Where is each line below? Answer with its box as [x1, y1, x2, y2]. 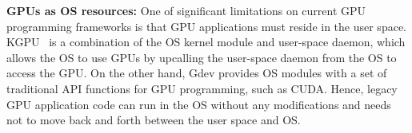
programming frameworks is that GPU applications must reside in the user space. [6, 18, 406, 34]
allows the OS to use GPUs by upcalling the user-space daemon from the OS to [6, 49, 397, 65]
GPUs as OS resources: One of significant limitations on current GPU [6, 2, 366, 18]
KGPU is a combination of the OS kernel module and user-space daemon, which [6, 33, 406, 50]
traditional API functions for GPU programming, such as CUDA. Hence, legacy [6, 80, 398, 96]
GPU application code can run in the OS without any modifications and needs [6, 96, 391, 112]
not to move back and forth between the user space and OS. [6, 111, 301, 128]
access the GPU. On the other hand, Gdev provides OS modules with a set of [6, 65, 387, 81]
